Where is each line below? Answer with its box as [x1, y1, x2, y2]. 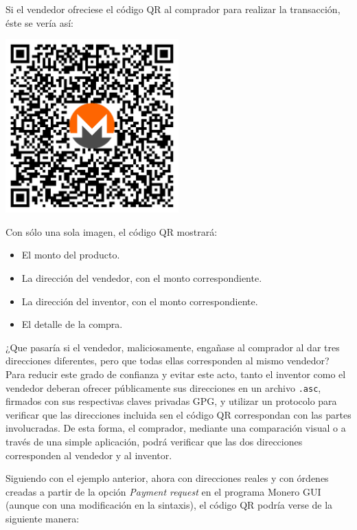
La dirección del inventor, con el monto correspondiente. [21, 294, 258, 308]
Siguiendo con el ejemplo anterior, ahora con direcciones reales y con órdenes [5, 471, 329, 485]
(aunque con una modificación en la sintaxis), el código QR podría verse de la [5, 498, 333, 512]
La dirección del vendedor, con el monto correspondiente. [21, 270, 262, 285]
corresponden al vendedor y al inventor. [5, 448, 172, 462]
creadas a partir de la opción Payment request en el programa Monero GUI [5, 484, 321, 498]
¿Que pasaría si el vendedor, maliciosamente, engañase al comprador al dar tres [5, 340, 340, 354]
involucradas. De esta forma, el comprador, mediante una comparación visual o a [5, 421, 346, 435]
